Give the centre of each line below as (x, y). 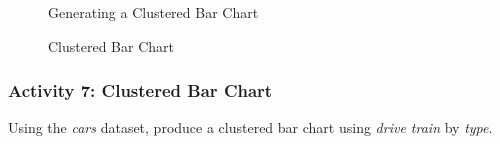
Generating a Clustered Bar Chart (153, 12)
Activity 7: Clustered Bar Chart (140, 90)
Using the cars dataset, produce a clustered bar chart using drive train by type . (250, 127)
